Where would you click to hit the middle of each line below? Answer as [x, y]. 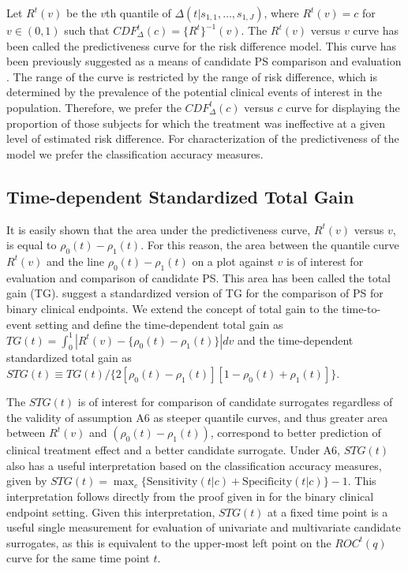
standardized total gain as [69, 358]
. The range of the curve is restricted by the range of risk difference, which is [192, 76]
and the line [75, 261]
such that [87, 30]
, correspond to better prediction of [296, 433]
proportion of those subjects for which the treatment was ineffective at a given [196, 123]
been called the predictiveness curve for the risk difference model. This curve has [202, 45]
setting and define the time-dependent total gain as [159, 324]
